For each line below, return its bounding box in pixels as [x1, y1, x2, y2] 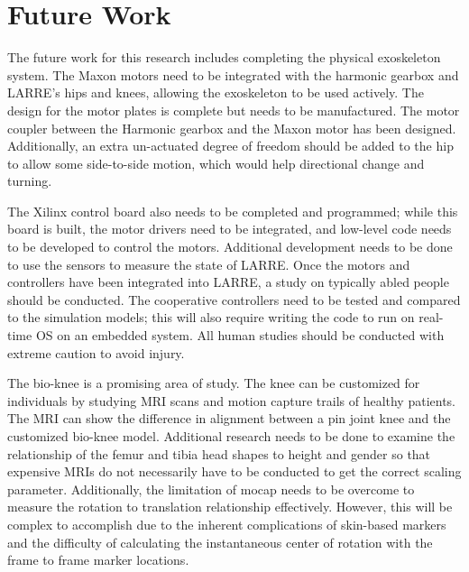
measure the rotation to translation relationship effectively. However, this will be [7, 497, 453, 516]
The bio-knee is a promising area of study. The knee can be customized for [7, 374, 420, 392]
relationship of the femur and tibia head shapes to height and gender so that [7, 444, 431, 463]
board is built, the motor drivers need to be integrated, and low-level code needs [7, 219, 452, 238]
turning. [7, 171, 52, 190]
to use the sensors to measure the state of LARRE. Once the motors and [7, 254, 410, 273]
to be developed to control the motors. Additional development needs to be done [7, 237, 453, 256]
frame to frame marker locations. [7, 550, 189, 569]
